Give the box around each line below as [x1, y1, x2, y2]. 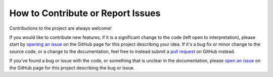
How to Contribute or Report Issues [9, 8, 161, 19]
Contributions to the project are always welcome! [9, 25, 112, 31]
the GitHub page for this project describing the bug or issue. [9, 64, 135, 70]
